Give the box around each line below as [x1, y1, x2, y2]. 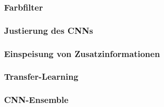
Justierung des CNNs [4, 24, 93, 36]
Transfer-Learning [4, 70, 79, 83]
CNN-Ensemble [4, 93, 69, 106]
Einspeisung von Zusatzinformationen [4, 47, 160, 60]
